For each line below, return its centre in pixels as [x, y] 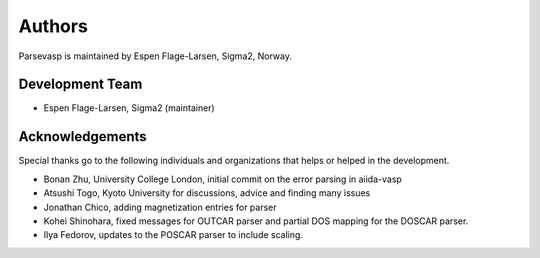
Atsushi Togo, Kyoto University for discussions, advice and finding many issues [207, 193]
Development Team [80, 84]
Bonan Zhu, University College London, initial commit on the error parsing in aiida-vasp [222, 179]
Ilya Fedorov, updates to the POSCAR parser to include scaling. [173, 235]
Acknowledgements [82, 136]
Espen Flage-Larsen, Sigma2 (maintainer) [129, 108]
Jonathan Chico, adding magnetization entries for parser [160, 207]
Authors [53, 26]
